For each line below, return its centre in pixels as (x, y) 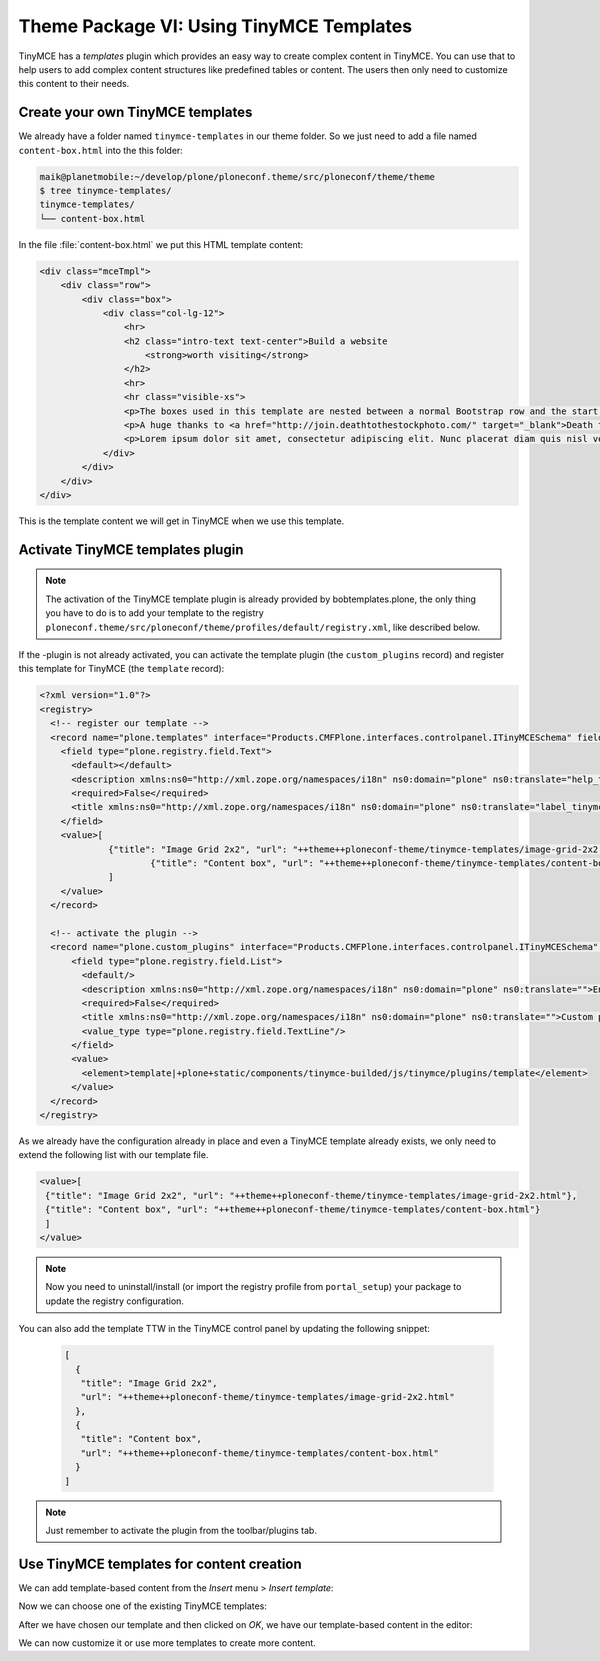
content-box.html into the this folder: (101, 150)
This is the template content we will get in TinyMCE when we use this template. (181, 521)
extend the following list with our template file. (113, 1155)
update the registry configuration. (115, 1301)
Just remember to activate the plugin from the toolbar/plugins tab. (181, 1530)
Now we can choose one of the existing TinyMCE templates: (142, 1606)
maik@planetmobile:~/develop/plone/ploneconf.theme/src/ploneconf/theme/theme (237, 176)
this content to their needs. (74, 84)
